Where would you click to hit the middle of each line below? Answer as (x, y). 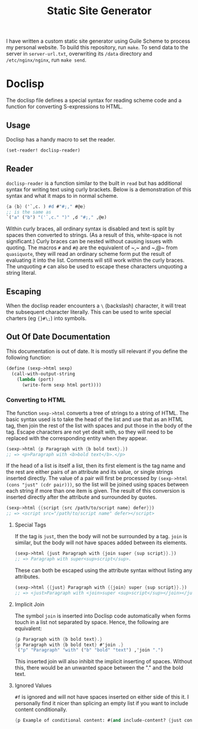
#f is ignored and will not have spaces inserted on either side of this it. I (102, 697)
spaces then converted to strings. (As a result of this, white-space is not (94, 235)
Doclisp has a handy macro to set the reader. (61, 139)
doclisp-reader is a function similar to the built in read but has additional (94, 183)
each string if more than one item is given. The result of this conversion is (95, 491)
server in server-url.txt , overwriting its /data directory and (79, 54)
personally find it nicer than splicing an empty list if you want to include (101, 704)
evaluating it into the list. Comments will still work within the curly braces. (95, 260)
